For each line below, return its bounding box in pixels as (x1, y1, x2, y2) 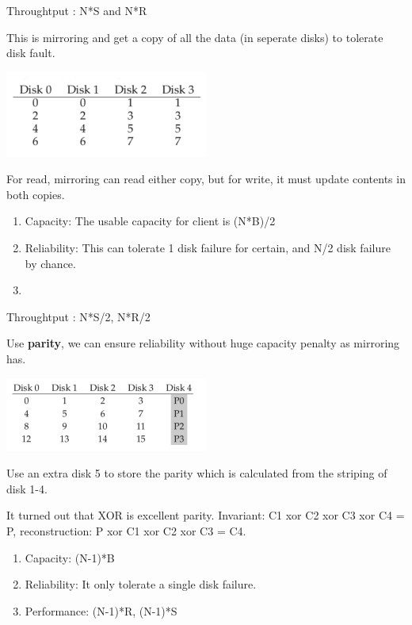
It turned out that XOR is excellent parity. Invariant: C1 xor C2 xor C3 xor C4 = (6, 507, 405, 523)
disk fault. (6, 44, 55, 61)
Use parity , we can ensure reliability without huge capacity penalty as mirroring (6, 335, 400, 351)
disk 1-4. (6, 480, 48, 497)
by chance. (25, 255, 76, 271)
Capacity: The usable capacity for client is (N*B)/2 (25, 213, 276, 229)
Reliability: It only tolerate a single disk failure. (25, 576, 257, 592)
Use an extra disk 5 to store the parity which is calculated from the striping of (6, 465, 387, 481)
